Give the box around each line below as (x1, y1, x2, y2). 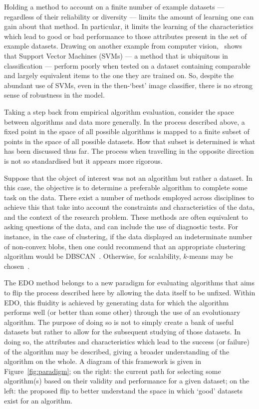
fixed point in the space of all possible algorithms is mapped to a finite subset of (4, 126, 250, 137)
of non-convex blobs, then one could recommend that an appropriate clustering (4, 241, 246, 251)
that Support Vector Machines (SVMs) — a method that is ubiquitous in (4, 50, 228, 61)
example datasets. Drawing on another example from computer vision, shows (4, 41, 243, 51)
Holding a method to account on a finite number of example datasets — (4, 2, 225, 12)
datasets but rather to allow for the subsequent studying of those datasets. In (4, 326, 241, 337)
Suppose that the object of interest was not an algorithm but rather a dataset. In (4, 172, 253, 183)
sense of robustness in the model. (4, 90, 105, 100)
